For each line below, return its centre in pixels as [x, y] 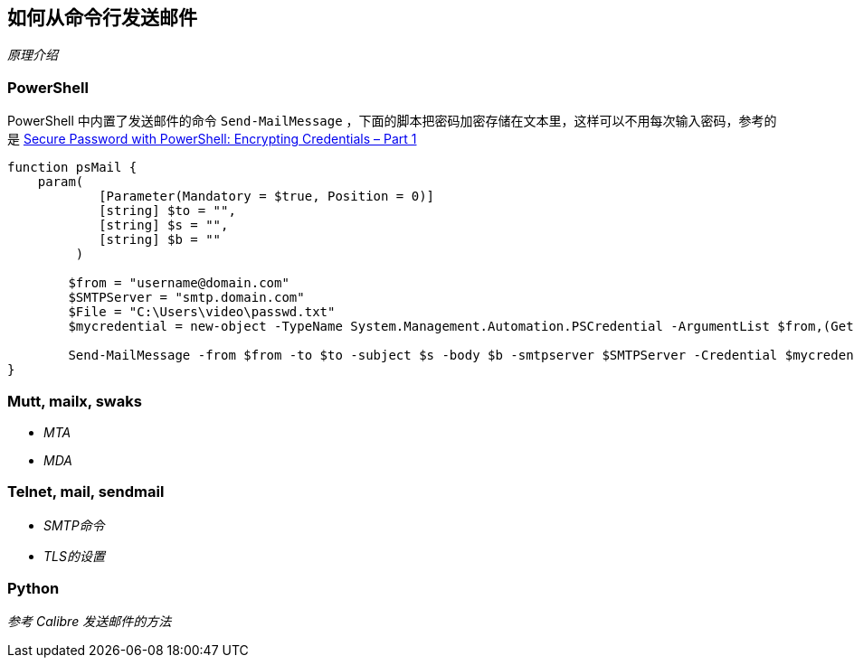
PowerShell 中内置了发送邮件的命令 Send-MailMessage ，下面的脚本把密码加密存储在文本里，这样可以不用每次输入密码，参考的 [392, 121]
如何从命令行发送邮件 [102, 18]
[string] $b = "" [160, 240]
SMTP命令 [74, 525]
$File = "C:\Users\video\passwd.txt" [202, 312]
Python [33, 589]
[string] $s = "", [164, 225]
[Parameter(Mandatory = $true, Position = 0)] [267, 197]
